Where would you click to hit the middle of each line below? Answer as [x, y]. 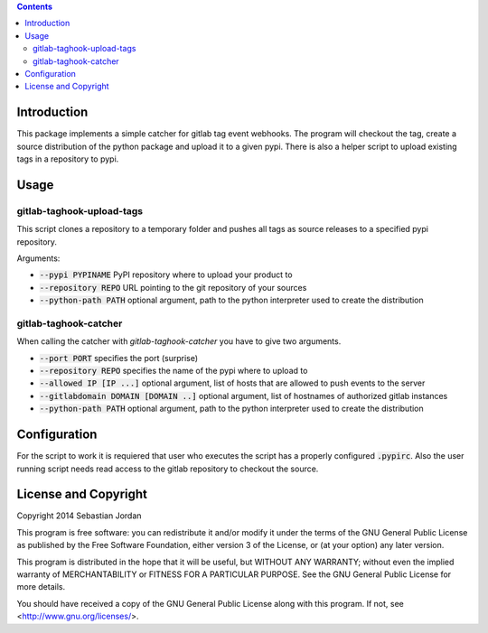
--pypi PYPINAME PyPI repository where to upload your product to [166, 275]
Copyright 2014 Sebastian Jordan [79, 516]
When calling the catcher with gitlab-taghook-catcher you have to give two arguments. [179, 341]
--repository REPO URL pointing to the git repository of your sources [173, 287]
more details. [41, 587]
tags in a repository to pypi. [68, 159]
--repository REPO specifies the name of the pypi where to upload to [174, 371]
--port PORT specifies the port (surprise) [119, 358]
